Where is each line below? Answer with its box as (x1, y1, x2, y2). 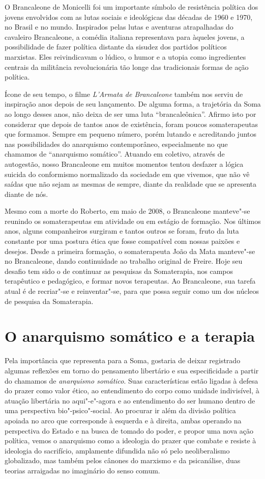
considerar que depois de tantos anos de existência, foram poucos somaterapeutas (5, 118, 258, 129)
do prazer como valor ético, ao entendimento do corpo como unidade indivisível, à (5, 385, 259, 396)
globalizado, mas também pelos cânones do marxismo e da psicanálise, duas (5, 455, 241, 466)
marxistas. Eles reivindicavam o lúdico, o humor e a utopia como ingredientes (5, 51, 246, 62)
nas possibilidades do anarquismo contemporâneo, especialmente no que (5, 138, 228, 149)
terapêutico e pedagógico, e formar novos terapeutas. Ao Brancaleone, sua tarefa (5, 275, 256, 286)
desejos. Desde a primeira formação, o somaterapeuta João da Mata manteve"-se (5, 245, 255, 256)
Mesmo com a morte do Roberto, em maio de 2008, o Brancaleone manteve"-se (5, 206, 250, 216)
